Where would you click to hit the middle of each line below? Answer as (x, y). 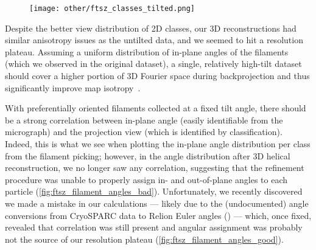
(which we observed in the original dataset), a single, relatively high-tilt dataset (153, 64)
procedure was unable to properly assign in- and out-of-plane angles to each (146, 179)
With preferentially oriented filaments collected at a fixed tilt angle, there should (156, 108)
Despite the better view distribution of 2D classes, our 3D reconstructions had (151, 28)
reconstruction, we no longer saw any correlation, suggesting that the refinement (155, 168)
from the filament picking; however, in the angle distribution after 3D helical (148, 155)
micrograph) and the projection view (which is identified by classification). (144, 132)
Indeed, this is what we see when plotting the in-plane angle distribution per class (158, 144)
